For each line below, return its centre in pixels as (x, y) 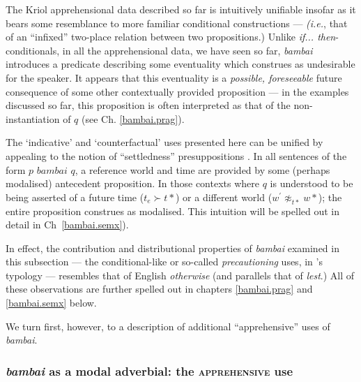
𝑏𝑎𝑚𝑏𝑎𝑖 (52, 171)
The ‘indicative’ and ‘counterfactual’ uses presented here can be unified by (164, 142)
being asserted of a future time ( (75, 197)
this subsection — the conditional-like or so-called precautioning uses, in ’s (164, 262)
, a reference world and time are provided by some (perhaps (202, 169)
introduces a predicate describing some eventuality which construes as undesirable (180, 64)
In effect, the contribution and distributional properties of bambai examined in (172, 248)
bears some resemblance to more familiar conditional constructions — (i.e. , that (177, 23)
